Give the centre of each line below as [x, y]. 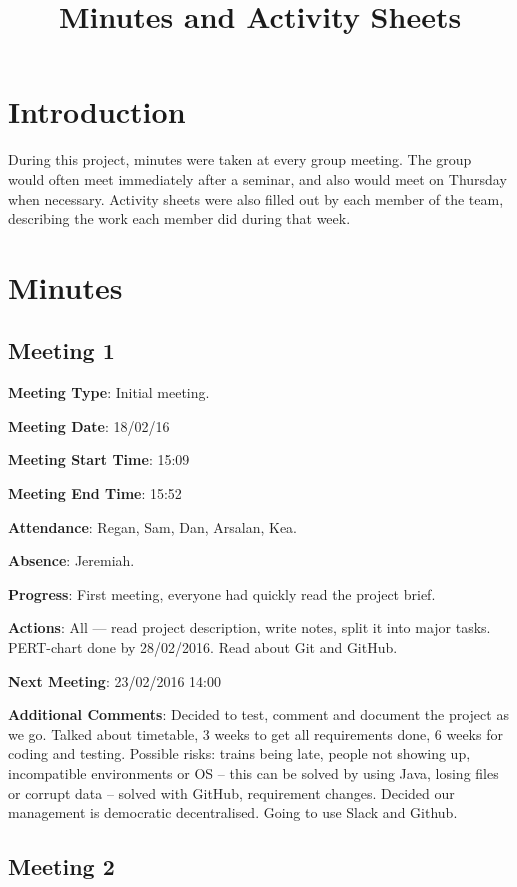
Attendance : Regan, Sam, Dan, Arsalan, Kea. [152, 526]
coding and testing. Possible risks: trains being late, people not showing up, [239, 753]
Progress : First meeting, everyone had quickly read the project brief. [222, 593]
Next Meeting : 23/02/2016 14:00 [114, 680]
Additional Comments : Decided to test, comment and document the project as [258, 714]
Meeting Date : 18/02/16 [89, 425]
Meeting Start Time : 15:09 [99, 459]
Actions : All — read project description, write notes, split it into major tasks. [249, 627]
